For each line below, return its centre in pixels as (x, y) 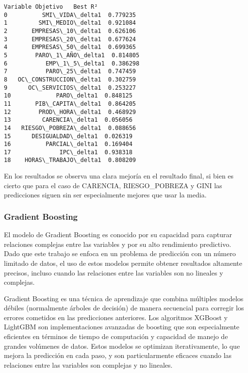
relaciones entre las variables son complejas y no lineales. (88, 365)
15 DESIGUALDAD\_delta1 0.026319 (68, 136)
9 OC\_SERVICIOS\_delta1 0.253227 (70, 88)
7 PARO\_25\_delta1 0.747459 (70, 72)
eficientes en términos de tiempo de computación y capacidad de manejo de (116, 336)
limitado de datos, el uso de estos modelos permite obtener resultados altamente (123, 263)
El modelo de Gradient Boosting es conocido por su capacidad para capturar (118, 235)
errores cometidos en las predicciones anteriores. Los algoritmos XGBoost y (116, 317)
